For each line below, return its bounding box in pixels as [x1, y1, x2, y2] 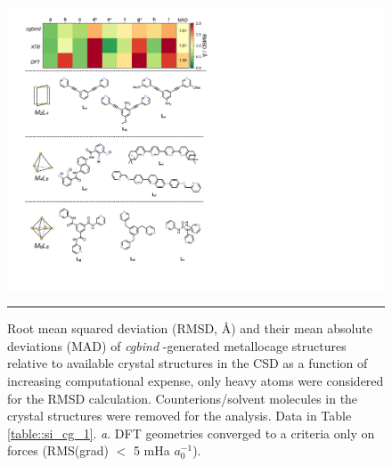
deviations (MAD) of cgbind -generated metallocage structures [7, 336, 347, 355]
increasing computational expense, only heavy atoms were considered [7, 371, 384, 389]
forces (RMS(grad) [7, 441, 109, 460]
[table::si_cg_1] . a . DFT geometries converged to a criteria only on [7, 423, 375, 442]
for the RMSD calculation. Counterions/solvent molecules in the [7, 388, 358, 407]
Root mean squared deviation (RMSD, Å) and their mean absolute [7, 319, 372, 338]
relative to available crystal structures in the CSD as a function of [7, 354, 368, 372]
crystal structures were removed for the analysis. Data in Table [7, 406, 352, 425]
